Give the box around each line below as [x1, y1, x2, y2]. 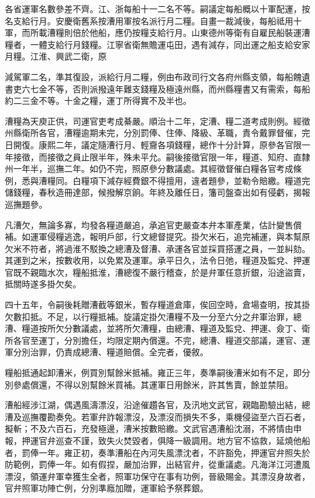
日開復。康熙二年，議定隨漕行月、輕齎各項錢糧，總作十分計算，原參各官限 [5, 138, 302, 151]
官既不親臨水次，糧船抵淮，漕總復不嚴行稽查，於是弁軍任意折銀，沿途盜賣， [5, 265, 310, 278]
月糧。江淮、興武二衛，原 [5, 50, 107, 63]
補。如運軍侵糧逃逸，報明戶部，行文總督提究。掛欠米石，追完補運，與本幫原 [5, 230, 310, 243]
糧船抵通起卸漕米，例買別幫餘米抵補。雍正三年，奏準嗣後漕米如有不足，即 [5, 366, 302, 379]
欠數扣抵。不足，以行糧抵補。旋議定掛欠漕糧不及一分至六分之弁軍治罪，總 [5, 310, 302, 322]
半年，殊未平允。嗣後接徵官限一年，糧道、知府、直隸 [98, 150, 310, 163]
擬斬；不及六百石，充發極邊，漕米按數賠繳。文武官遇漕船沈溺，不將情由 [5, 422, 293, 435]
